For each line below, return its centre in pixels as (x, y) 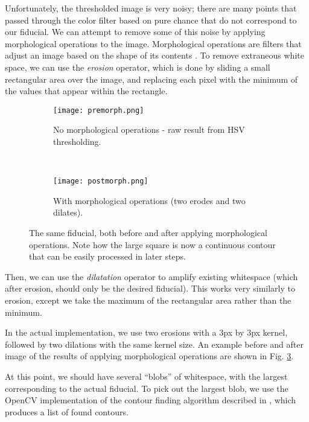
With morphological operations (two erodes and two (149, 200)
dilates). (68, 212)
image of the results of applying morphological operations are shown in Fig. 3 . (149, 356)
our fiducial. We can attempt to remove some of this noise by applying (135, 32)
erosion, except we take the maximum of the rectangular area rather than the (148, 300)
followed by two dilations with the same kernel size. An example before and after (154, 344)
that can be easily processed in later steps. (107, 256)
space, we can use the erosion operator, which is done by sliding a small (138, 67)
